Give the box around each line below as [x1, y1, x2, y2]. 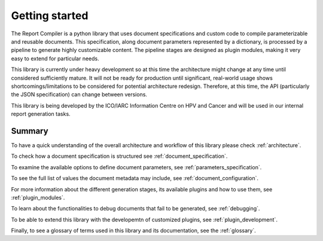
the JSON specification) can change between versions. [11, 91, 148, 98]
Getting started [11, 9, 89, 22]
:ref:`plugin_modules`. [11, 194, 65, 201]
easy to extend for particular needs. [11, 54, 100, 62]
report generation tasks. [11, 111, 71, 118]
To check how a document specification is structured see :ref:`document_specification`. [11, 152, 228, 160]
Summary [11, 126, 48, 136]
